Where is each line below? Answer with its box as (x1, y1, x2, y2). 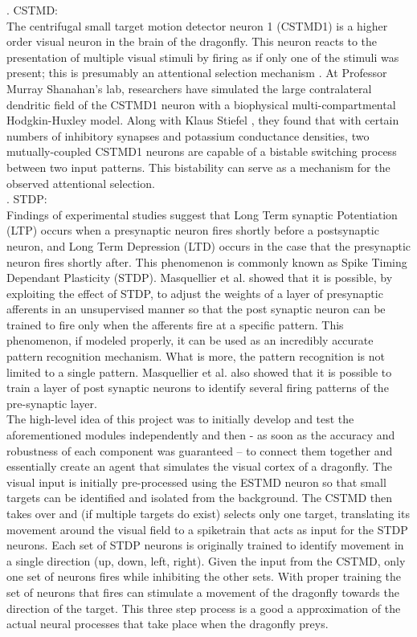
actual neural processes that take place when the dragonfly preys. (6, 615, 329, 632)
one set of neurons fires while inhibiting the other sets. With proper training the (6, 568, 402, 585)
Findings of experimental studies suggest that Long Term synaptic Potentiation (6, 206, 398, 223)
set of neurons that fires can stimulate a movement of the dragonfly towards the (6, 583, 399, 600)
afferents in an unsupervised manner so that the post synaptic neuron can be (6, 300, 386, 317)
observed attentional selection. (6, 174, 155, 191)
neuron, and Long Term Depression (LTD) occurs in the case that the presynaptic (6, 237, 411, 254)
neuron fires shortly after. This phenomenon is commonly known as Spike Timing (6, 253, 407, 270)
